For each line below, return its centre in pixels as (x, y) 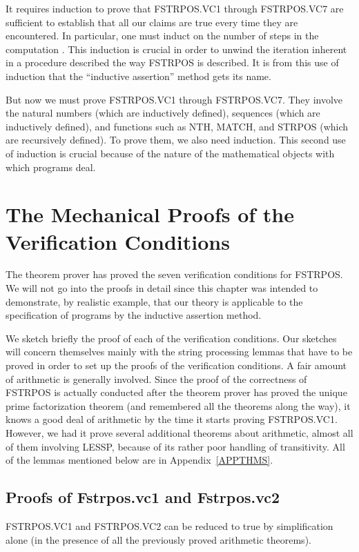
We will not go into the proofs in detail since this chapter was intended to (162, 288)
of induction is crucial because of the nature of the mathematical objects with (170, 153)
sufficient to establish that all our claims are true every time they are (152, 22)
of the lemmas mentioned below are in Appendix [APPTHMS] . (139, 460)
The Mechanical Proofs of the (150, 214)
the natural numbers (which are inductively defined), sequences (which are (163, 113)
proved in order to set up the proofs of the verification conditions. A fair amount (176, 365)
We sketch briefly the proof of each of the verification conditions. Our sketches (171, 338)
